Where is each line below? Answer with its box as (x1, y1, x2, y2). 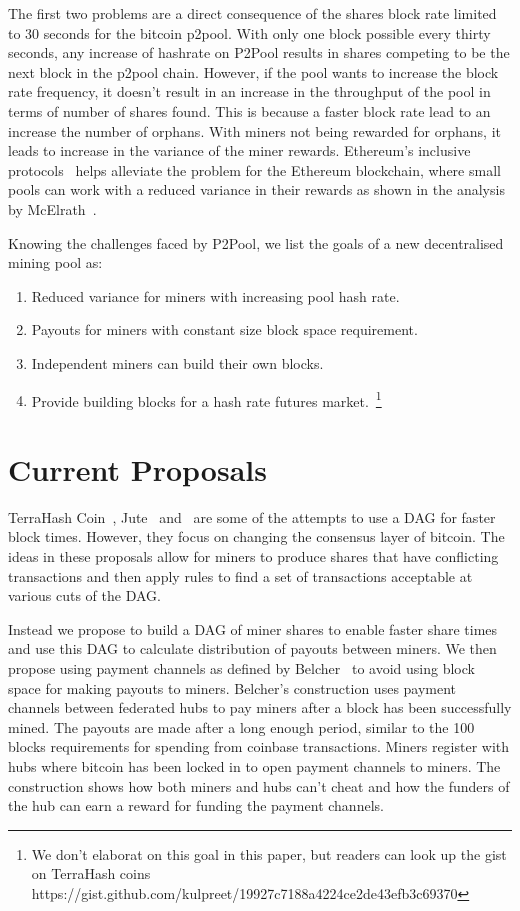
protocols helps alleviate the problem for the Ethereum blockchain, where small (8, 159, 501, 180)
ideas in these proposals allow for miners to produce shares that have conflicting (8, 546, 499, 567)
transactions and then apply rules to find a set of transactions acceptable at (8, 565, 473, 586)
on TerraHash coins (31, 863, 151, 884)
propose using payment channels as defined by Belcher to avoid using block (8, 658, 475, 679)
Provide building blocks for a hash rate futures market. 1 (31, 387, 382, 411)
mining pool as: (8, 252, 103, 273)
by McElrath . (8, 198, 97, 219)
